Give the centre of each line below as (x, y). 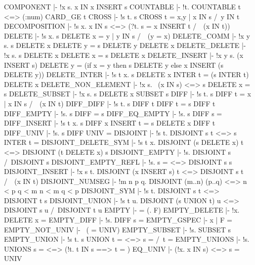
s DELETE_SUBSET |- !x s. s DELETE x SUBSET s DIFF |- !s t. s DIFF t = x (127, 94)
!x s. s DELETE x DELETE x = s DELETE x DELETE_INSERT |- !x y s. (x (124, 55)
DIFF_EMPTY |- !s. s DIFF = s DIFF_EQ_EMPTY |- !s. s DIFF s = (113, 113)
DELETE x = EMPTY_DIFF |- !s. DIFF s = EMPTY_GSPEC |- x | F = (118, 220)
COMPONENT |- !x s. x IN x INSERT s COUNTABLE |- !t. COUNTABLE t (123, 6)
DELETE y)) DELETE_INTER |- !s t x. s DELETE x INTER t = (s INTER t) (127, 74)
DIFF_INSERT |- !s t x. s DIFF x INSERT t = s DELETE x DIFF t (110, 123)
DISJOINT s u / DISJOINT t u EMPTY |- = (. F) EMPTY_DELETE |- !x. (122, 210)
